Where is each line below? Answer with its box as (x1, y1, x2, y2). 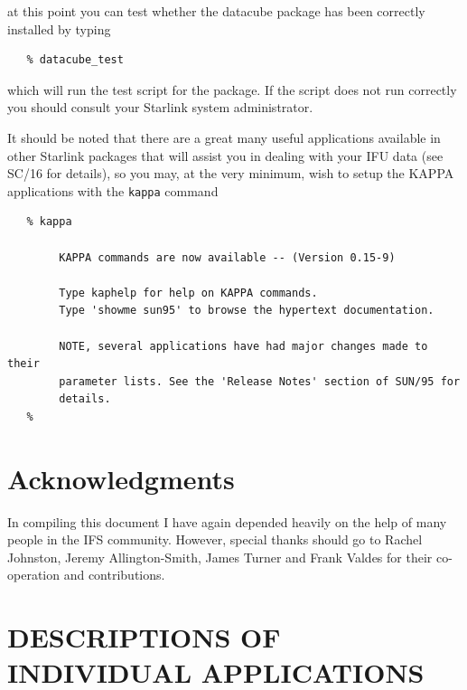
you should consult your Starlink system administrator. (7, 98, 313, 117)
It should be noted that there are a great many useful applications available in (7, 128, 441, 147)
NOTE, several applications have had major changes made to (59, 339, 428, 353)
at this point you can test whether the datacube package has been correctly (7, 2, 425, 20)
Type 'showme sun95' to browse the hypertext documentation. (59, 304, 434, 317)
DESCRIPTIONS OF (7, 619, 281, 656)
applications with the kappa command (7, 181, 219, 200)
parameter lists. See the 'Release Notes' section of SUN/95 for (59, 374, 461, 388)
